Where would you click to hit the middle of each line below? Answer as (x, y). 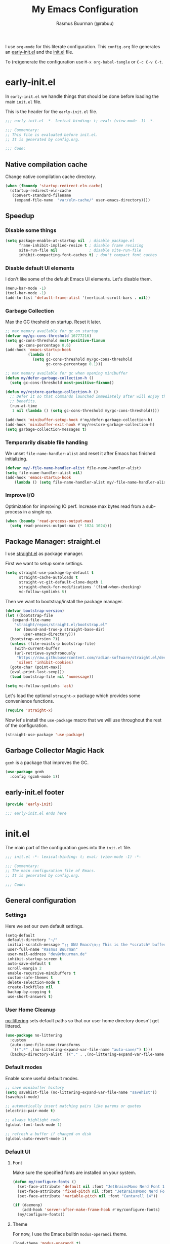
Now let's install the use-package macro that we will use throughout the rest (83, 720)
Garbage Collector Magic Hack (55, 750)
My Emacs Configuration (85, 9)
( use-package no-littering (34, 1035)
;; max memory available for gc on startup (52, 331)
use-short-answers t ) (30, 996)
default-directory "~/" (32, 940)
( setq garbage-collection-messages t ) (46, 429)
